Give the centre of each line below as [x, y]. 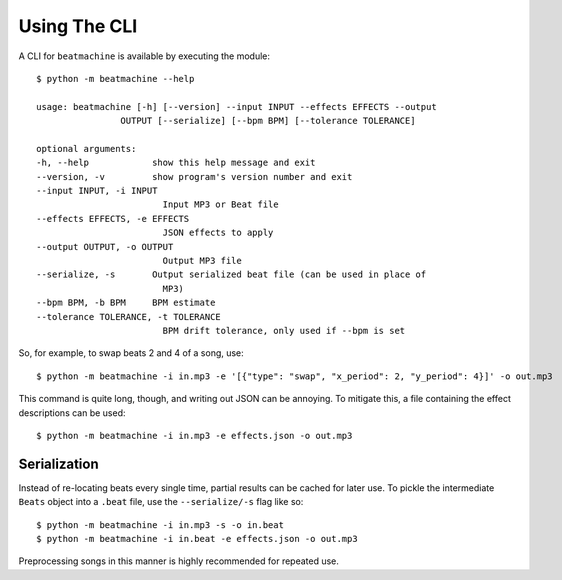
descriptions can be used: [72, 412]
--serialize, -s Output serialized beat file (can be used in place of [231, 274]
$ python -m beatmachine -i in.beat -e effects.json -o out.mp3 [197, 538]
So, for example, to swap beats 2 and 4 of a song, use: [131, 353]
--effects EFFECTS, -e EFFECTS [113, 218]
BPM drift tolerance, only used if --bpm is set [284, 330]
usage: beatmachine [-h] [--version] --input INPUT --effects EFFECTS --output [236, 106]
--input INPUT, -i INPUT [97, 191]
